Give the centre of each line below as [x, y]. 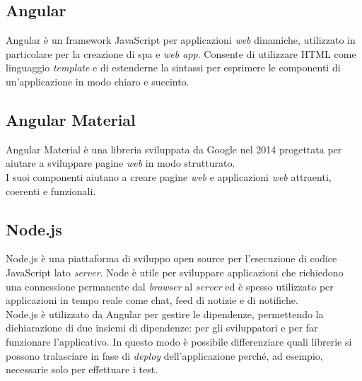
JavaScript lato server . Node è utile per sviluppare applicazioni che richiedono [175, 272]
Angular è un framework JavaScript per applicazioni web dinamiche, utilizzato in [181, 40]
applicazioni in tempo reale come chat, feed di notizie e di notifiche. [152, 300]
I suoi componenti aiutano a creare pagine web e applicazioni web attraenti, [169, 176]
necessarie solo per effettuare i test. [82, 369]
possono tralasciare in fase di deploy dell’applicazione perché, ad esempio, [164, 355]
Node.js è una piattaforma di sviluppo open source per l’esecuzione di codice [171, 258]
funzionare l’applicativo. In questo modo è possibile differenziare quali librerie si [179, 341]
